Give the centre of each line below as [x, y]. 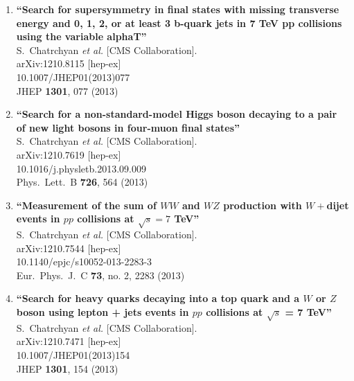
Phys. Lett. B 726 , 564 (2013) [82, 182]
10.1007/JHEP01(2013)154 [73, 355]
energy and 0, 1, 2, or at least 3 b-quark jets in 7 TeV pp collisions [179, 23]
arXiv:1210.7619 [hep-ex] [69, 154]
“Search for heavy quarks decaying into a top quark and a [158, 298]
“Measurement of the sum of [86, 205]
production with [263, 205]
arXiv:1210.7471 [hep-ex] [69, 341]
